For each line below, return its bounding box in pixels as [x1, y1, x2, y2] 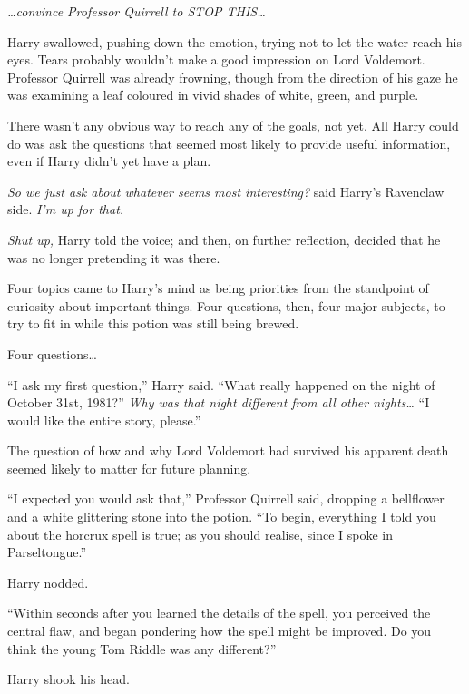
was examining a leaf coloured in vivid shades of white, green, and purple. [7, 85, 419, 104]
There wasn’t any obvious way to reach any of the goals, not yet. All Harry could [7, 115, 459, 134]
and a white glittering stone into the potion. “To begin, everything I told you [7, 507, 436, 526]
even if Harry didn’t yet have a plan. [7, 152, 211, 171]
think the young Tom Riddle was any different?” [7, 639, 277, 658]
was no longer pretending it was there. [7, 248, 220, 267]
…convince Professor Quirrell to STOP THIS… [7, 2, 266, 20]
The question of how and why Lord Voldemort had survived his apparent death [7, 441, 449, 460]
